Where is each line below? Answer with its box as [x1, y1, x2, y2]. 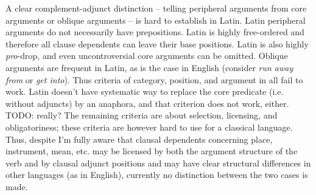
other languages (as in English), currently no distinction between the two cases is [5, 168, 308, 181]
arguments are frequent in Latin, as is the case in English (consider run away [5, 61, 293, 74]
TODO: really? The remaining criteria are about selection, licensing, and [5, 109, 278, 121]
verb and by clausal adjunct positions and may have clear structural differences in [5, 156, 311, 169]
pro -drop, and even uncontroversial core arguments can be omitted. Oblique [5, 49, 288, 62]
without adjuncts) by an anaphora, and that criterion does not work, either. [5, 97, 289, 109]
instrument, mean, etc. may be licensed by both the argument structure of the [5, 145, 298, 157]
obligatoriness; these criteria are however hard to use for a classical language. [5, 120, 293, 133]
